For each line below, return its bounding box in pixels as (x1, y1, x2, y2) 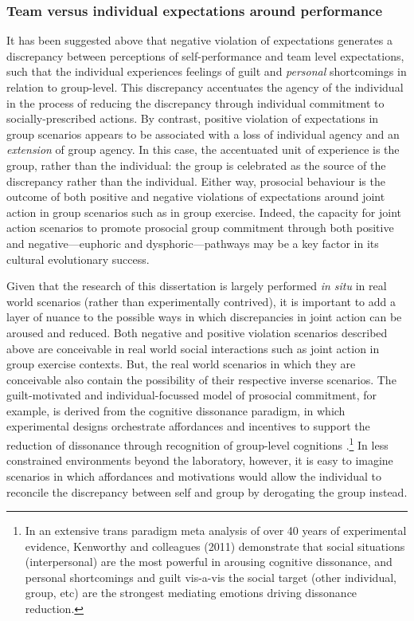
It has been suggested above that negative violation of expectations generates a (6, 32, 393, 49)
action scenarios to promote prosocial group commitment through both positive (6, 219, 394, 236)
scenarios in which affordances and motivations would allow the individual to (6, 467, 381, 484)
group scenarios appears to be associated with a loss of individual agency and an (6, 125, 400, 142)
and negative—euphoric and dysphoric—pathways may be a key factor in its (6, 234, 379, 251)
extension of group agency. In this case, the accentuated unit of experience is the (6, 141, 400, 158)
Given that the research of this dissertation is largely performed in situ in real (6, 277, 387, 294)
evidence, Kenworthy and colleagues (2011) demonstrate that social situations (25, 537, 405, 554)
